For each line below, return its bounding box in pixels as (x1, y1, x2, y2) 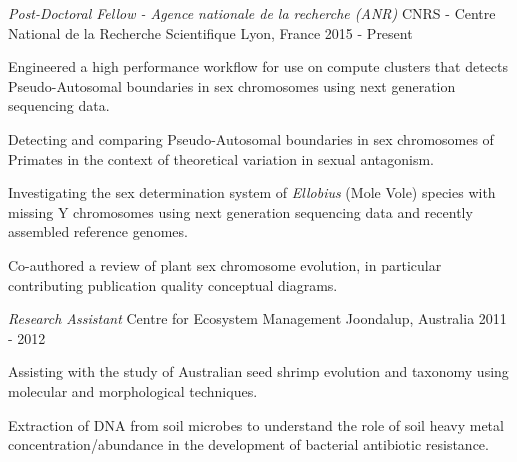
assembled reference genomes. (8, 221, 188, 242)
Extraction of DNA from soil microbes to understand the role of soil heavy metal (8, 414, 504, 435)
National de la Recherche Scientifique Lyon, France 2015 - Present (8, 22, 413, 43)
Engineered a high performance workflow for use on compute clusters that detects (8, 56, 509, 77)
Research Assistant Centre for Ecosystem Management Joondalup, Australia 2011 (8, 308, 507, 329)
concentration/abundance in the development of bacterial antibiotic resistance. (8, 434, 489, 455)
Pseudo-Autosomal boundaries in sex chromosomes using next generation (8, 75, 456, 96)
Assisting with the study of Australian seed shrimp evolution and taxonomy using (8, 361, 509, 382)
